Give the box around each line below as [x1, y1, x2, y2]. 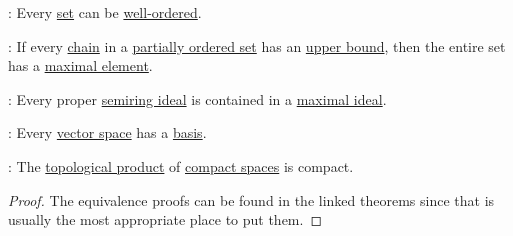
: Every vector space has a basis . [8, 122, 207, 143]
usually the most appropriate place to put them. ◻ [8, 209, 323, 230]
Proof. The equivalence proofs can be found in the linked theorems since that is [8, 189, 495, 210]
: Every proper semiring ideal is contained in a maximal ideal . [8, 88, 387, 109]
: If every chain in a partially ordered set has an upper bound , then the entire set [8, 35, 506, 56]
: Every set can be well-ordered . [8, 2, 202, 22]
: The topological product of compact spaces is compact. [8, 155, 354, 176]
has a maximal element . [8, 55, 153, 76]
